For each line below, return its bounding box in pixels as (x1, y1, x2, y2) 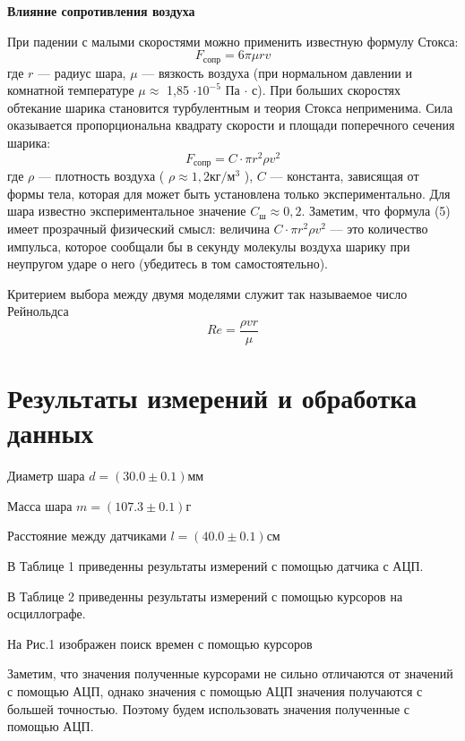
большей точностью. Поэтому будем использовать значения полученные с (7, 699, 410, 718)
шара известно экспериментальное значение (7, 201, 246, 220)
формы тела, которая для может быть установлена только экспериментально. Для (7, 183, 451, 202)
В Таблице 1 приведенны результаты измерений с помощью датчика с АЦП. (7, 557, 424, 575)
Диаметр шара (7, 466, 85, 485)
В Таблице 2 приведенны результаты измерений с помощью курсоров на (7, 586, 403, 605)
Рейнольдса (7, 302, 69, 320)
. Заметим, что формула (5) (301, 201, 451, 220)
